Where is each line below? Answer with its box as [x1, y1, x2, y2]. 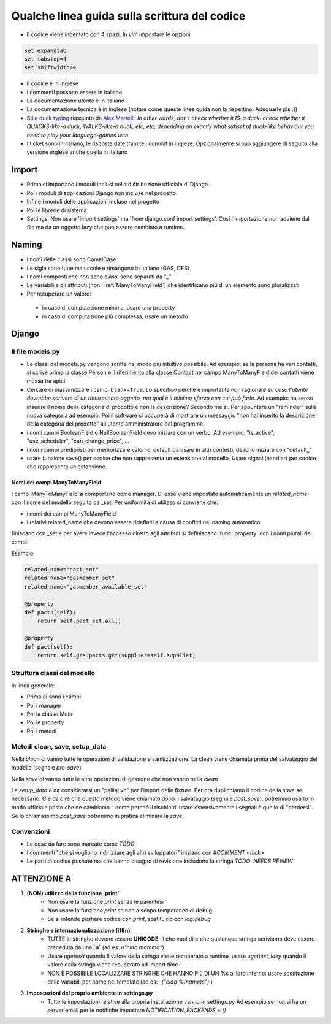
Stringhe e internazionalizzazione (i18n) [26, 927, 131, 934]
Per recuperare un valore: [26, 290, 91, 297]
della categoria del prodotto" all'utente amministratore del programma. [26, 420, 205, 427]
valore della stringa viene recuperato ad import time [47, 961, 178, 968]
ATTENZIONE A [11, 873, 72, 884]
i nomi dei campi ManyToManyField [26, 510, 116, 518]
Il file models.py [11, 347, 60, 356]
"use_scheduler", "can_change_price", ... [26, 437, 130, 445]
